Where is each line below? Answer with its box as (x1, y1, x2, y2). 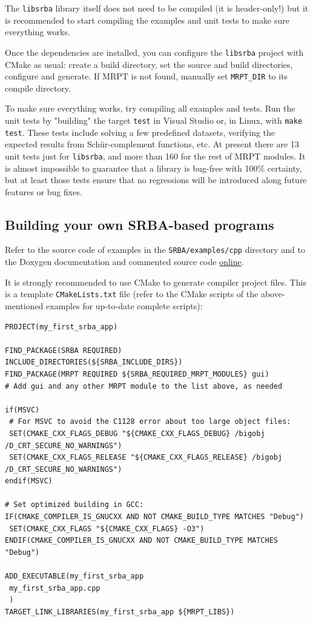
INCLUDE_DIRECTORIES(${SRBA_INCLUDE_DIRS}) (5, 358, 183, 367)
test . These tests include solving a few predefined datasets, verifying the (5, 126, 275, 138)
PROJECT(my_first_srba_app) (5, 322, 118, 331)
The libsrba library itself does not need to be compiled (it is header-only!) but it (5, 2, 309, 14)
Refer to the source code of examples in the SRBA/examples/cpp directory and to (5, 243, 305, 256)
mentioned (5, 299, 44, 312)
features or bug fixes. (5, 185, 82, 198)
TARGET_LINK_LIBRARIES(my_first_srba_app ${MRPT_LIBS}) (5, 607, 235, 616)
